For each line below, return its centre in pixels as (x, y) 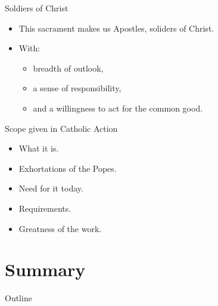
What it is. (39, 148)
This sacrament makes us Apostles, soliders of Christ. (116, 28)
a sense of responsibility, (77, 88)
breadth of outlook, (68, 68)
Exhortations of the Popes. (68, 168)
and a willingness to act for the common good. (118, 108)
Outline (18, 298)
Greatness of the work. (60, 228)
